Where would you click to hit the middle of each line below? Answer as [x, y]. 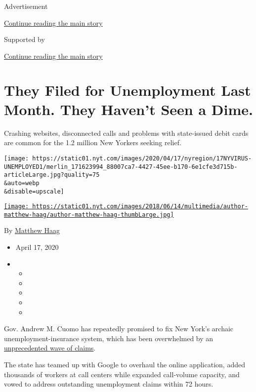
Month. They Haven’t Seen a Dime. [128, 109]
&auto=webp [22, 183]
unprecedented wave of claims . [50, 348]
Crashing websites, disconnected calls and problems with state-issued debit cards [126, 133]
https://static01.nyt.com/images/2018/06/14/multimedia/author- [140, 207]
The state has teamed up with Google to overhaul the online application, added [125, 364]
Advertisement [26, 6]
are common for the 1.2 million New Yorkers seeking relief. [93, 142]
